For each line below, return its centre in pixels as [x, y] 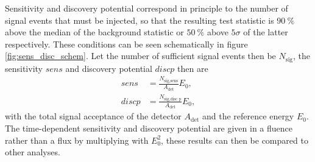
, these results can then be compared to [235, 140]
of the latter [266, 32]
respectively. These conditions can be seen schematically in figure [126, 44]
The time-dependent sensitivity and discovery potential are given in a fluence [149, 128]
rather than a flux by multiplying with [77, 140]
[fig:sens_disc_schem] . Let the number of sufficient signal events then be [140, 56]
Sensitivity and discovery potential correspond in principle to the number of [147, 8]
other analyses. [33, 152]
